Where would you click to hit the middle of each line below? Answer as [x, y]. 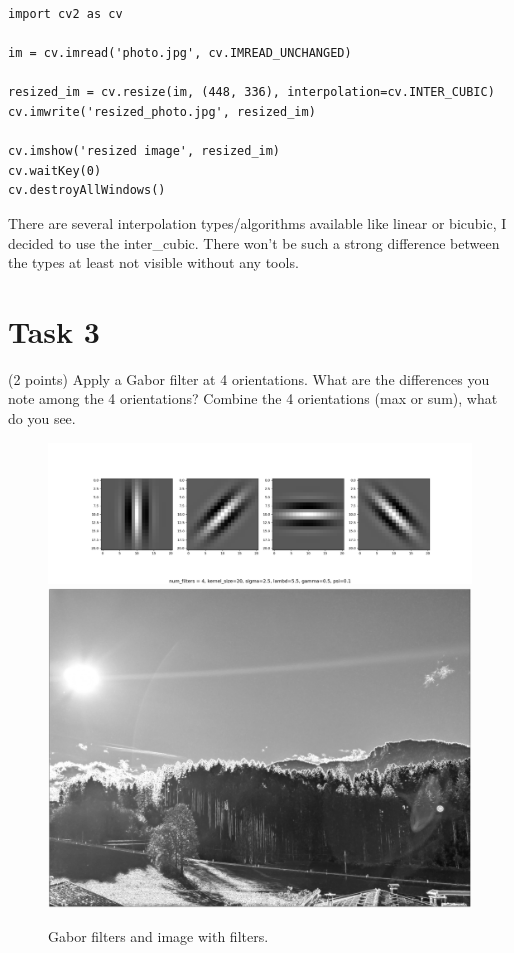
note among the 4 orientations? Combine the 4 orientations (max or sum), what [253, 398]
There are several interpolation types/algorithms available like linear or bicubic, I [257, 222]
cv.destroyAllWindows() [87, 190]
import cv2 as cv [65, 14]
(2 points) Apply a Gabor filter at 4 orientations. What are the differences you [249, 378]
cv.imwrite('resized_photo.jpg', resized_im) [162, 111]
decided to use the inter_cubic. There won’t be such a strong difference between [254, 242]
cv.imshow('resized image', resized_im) [144, 151]
